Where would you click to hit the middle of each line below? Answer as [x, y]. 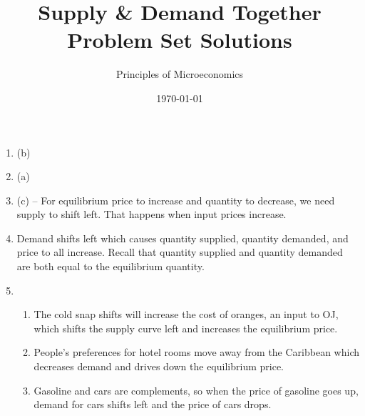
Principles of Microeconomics [180, 74]
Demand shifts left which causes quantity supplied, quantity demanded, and [182, 238]
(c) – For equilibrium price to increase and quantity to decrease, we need [176, 200]
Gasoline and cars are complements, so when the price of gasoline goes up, [196, 390]
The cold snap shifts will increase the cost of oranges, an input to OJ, [186, 314]
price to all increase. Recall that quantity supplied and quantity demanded [180, 252]
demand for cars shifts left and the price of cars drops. [153, 404]
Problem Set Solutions [180, 40]
